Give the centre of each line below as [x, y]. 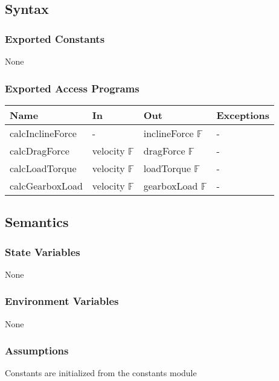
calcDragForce [40, 150]
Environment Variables [62, 301]
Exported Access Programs [72, 88]
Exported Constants [55, 38]
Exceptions [243, 115]
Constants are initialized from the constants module [101, 373]
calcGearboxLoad [46, 185]
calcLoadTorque [43, 168]
